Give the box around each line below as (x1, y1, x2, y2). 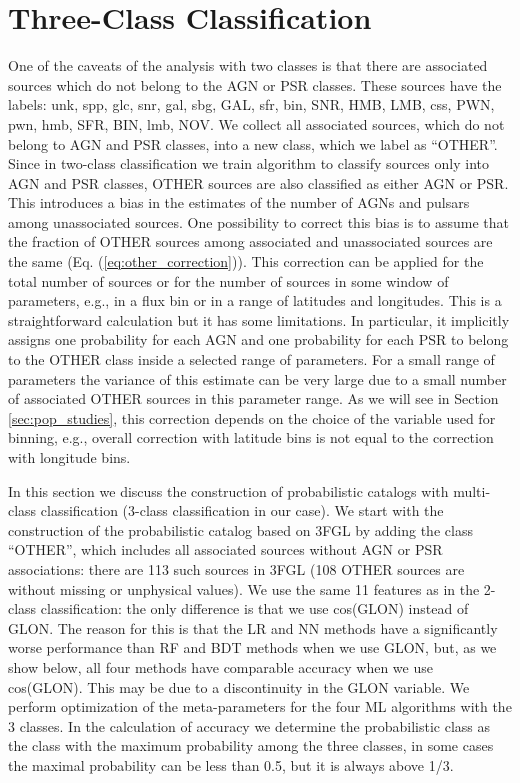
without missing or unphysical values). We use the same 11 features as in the (8, 578, 480, 599)
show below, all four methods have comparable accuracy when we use (8, 656, 433, 677)
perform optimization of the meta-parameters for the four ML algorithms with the (8, 696, 512, 717)
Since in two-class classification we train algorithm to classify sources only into (8, 153, 489, 174)
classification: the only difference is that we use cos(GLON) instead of (40, 598, 469, 619)
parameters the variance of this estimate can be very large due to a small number (8, 368, 507, 389)
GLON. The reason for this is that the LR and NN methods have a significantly (8, 617, 498, 638)
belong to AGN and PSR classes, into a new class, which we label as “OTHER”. (8, 133, 498, 154)
